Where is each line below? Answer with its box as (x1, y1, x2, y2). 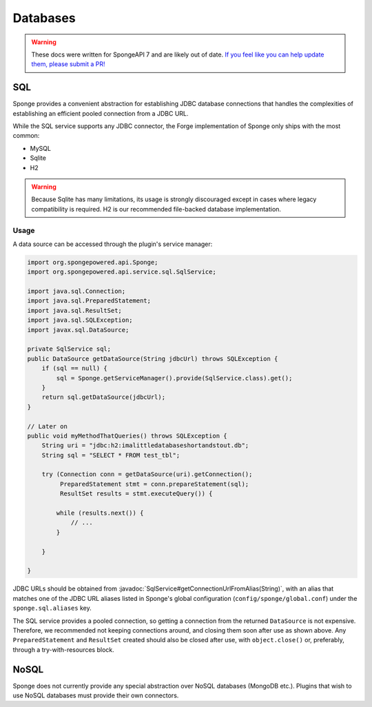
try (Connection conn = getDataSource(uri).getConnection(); (41, 471, 253, 478)
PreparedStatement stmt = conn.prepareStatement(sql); (59, 480, 249, 488)
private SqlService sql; (27, 345, 112, 353)
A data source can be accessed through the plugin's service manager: (12, 240, 213, 248)
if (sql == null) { (41, 365, 108, 372)
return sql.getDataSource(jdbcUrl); (41, 393, 165, 401)
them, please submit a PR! (31, 60, 106, 68)
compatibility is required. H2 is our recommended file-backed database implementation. (31, 205, 282, 213)
